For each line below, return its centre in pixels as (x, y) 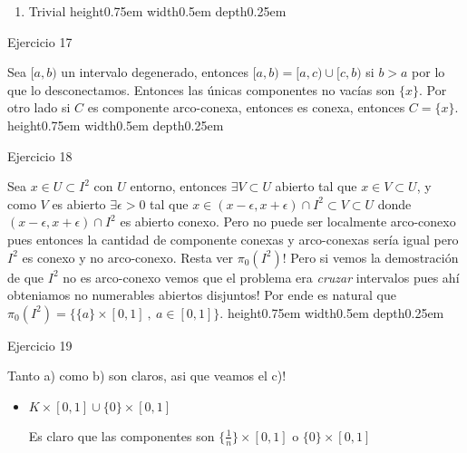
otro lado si (39, 107)
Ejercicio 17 (40, 41)
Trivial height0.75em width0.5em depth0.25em (157, 11)
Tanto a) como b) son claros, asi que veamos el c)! (147, 376)
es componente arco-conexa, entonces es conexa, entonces (246, 107)
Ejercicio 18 (40, 155)
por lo (428, 72)
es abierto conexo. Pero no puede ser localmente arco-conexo (288, 222)
